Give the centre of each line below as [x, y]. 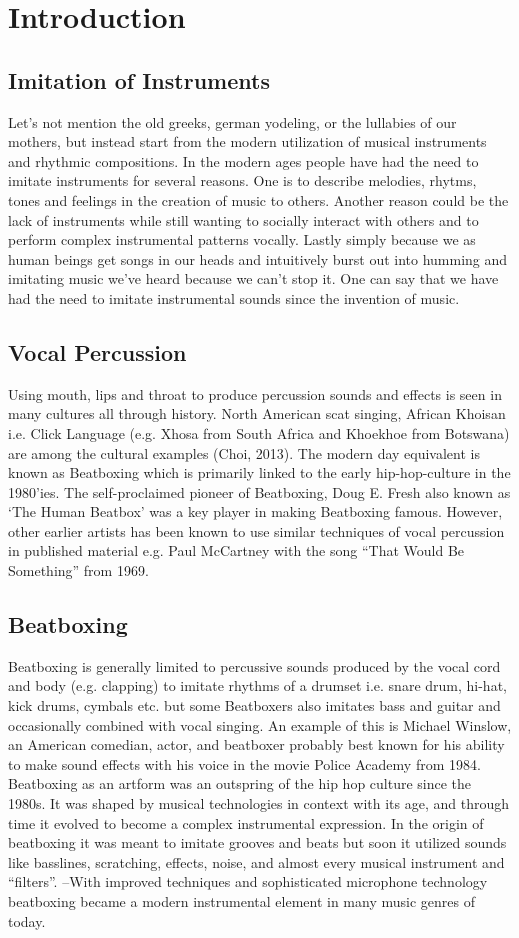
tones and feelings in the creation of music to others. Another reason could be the [258, 199]
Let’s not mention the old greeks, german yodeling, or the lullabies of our [232, 121]
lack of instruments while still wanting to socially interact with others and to [243, 219]
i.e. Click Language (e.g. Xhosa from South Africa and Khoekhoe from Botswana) [259, 432]
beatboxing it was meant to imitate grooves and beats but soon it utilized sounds [257, 842]
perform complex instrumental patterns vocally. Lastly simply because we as [242, 239]
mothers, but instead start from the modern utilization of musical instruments [247, 141]
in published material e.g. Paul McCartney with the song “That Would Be [236, 550]
